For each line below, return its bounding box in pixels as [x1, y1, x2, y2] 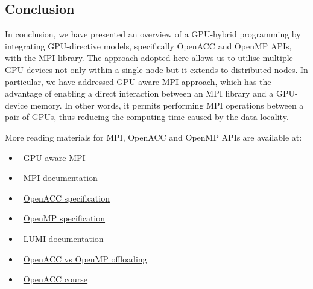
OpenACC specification [23, 191, 110, 204]
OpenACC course [23, 273, 88, 285]
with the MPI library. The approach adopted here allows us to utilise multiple [5, 51, 293, 64]
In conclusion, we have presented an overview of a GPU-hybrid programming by [5, 28, 301, 40]
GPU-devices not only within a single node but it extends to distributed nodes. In [5, 63, 308, 75]
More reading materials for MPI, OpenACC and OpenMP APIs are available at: [5, 130, 302, 143]
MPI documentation [23, 171, 98, 184]
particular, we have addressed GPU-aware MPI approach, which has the [5, 75, 271, 87]
